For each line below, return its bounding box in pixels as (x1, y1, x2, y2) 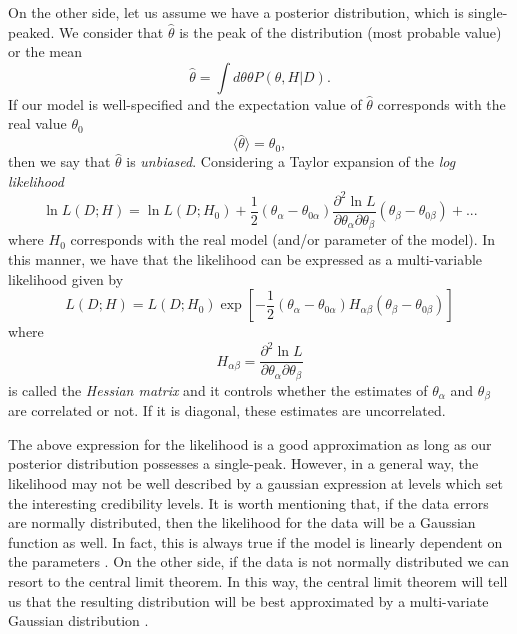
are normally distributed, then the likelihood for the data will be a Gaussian (8, 512, 476, 533)
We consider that (58, 21, 164, 42)
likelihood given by (8, 268, 124, 289)
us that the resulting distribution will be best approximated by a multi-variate (8, 590, 489, 611)
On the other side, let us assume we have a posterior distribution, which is (8, 2, 464, 22)
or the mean (8, 41, 82, 62)
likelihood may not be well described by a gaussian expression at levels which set (8, 473, 503, 494)
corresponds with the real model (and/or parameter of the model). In (70, 229, 496, 250)
